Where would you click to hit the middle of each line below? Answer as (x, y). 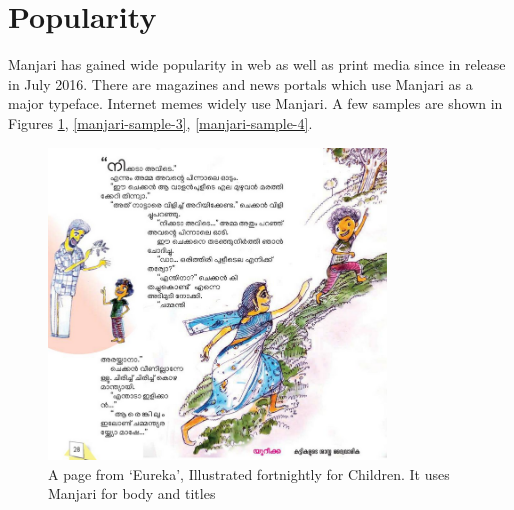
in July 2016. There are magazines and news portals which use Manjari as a (240, 83)
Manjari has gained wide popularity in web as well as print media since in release (257, 64)
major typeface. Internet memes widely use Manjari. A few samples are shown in (255, 103)
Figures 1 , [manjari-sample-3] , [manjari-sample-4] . (160, 122)
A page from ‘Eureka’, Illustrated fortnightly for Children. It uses (249, 473)
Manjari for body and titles (132, 493)
